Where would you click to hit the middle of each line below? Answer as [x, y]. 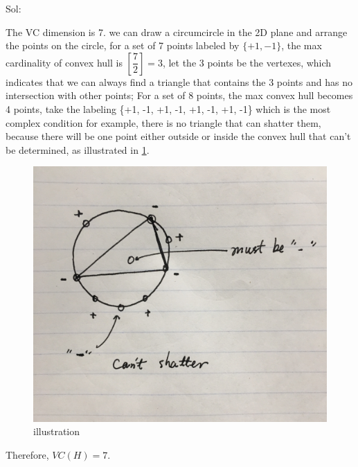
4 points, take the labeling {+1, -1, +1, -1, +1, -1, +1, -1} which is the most [168, 108]
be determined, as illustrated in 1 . [78, 149]
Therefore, [27, 455]
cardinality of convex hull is [64, 62]
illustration [57, 431]
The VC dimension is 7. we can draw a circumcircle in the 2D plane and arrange [177, 32]
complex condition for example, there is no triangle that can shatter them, [163, 122]
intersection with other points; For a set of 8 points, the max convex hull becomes [179, 95]
